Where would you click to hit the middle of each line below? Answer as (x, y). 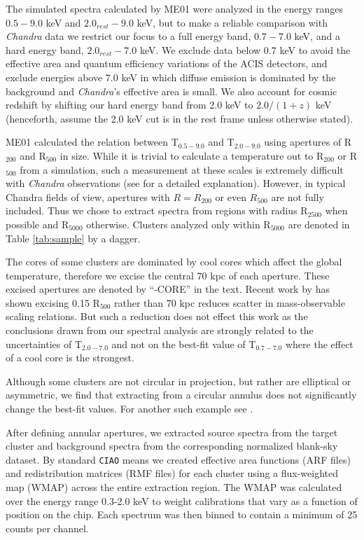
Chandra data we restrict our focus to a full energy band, (128, 36)
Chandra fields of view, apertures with (88, 196)
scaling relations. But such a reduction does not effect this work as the (157, 316)
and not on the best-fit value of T (184, 344)
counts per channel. (47, 528)
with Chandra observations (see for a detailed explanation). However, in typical (176, 183)
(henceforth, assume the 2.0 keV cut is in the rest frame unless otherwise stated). (180, 118)
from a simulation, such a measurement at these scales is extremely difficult (182, 169)
